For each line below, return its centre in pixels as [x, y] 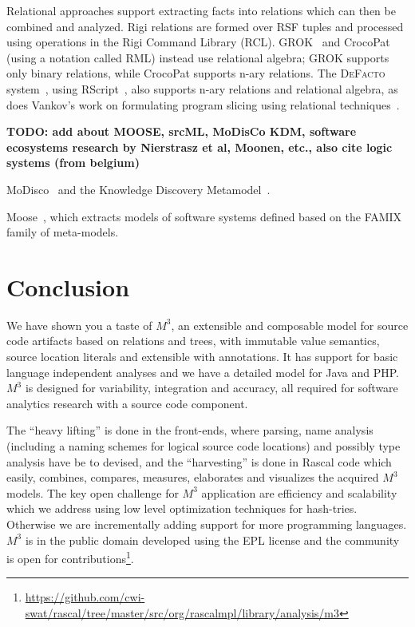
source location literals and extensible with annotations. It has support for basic [202, 357]
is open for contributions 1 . [70, 557]
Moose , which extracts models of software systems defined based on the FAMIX [204, 216]
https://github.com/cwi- [85, 597]
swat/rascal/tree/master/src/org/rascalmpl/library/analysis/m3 [182, 613]
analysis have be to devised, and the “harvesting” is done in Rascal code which [199, 461]
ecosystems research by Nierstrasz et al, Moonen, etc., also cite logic [200, 147]
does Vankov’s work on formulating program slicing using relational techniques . [203, 104]
